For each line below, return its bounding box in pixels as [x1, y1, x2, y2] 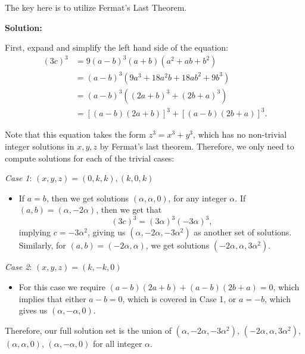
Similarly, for [18, 239, 66, 251]
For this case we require [18, 281, 105, 293]
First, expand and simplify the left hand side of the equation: [5, 41, 229, 54]
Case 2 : [5, 260, 32, 273]
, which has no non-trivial [192, 128, 287, 141]
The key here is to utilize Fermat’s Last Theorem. [5, 1, 187, 13]
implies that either [18, 292, 86, 305]
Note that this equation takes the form [5, 128, 147, 141]
